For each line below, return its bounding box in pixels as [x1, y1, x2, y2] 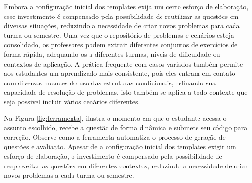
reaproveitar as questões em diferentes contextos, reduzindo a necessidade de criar [4, 160, 248, 170]
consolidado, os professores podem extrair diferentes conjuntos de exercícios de [4, 39, 238, 50]
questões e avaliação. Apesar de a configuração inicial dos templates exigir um [4, 141, 236, 151]
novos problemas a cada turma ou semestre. [4, 170, 134, 180]
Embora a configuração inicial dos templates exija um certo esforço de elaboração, [4, 1, 249, 11]
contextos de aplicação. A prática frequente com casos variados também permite [4, 58, 243, 68]
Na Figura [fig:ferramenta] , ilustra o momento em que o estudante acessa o [4, 113, 227, 123]
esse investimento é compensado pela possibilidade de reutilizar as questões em [4, 11, 239, 21]
